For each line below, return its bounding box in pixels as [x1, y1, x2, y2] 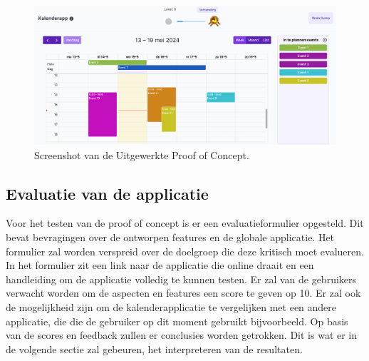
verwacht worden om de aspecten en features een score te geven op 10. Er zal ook [6, 285, 361, 300]
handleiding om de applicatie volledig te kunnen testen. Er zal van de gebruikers [6, 271, 357, 286]
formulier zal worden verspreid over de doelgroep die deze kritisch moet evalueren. [6, 243, 364, 258]
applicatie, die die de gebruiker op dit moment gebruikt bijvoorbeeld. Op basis [6, 313, 348, 328]
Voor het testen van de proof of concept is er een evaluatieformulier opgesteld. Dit [6, 215, 364, 230]
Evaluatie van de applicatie [6, 182, 209, 204]
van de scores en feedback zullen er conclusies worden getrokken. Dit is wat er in [6, 327, 358, 342]
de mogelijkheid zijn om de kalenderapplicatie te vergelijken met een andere [6, 299, 337, 314]
